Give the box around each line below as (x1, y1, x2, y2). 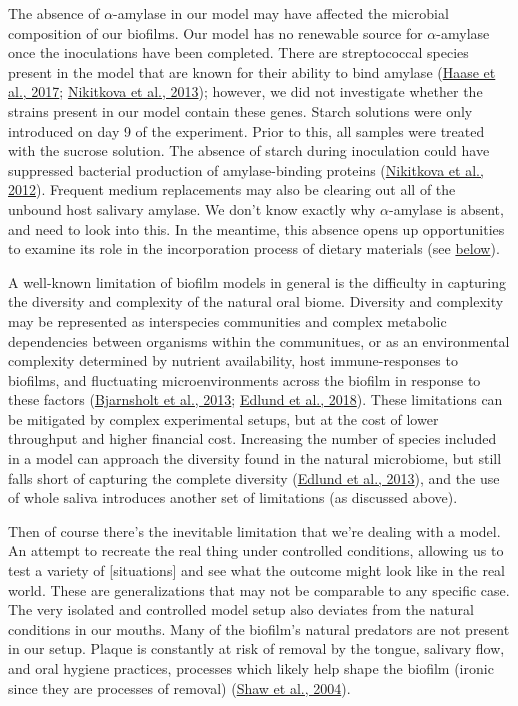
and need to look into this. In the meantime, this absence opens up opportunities (8, 218, 505, 239)
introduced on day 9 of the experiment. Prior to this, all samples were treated (8, 120, 485, 141)
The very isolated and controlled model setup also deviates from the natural (8, 599, 474, 620)
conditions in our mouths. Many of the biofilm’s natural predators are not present (8, 618, 510, 639)
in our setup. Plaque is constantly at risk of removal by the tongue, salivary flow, (8, 638, 505, 659)
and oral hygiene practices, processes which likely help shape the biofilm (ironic (8, 658, 494, 678)
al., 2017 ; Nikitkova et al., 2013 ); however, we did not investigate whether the (8, 81, 483, 102)
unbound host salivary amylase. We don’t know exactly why (8, 198, 376, 219)
